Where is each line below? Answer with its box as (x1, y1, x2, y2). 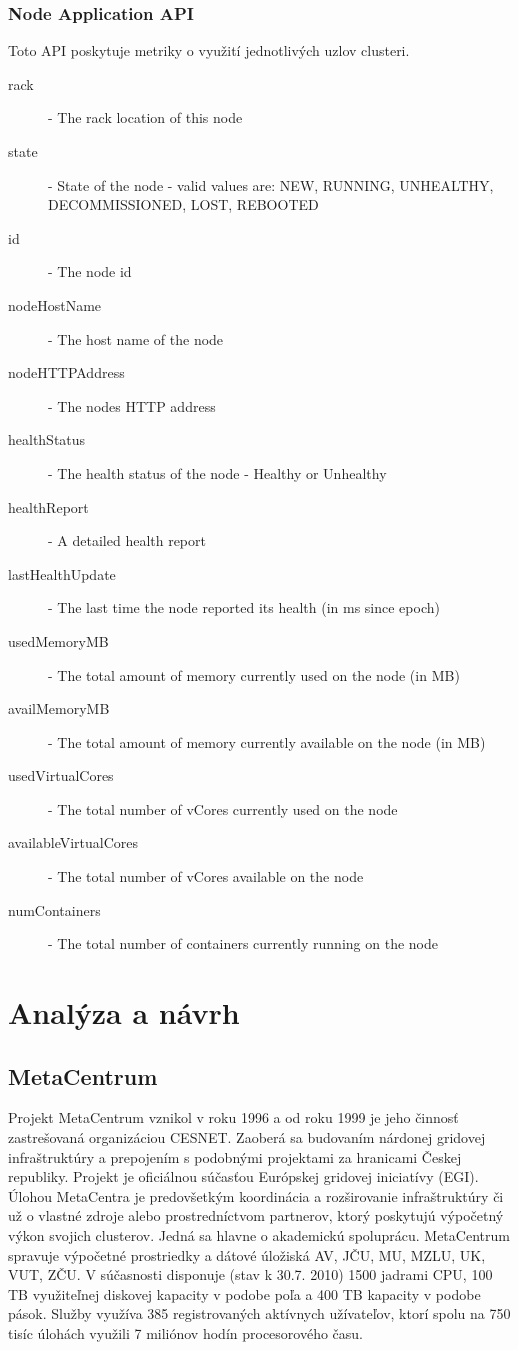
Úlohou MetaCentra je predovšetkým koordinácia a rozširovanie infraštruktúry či (8, 1185, 504, 1206)
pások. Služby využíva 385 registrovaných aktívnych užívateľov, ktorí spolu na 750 (8, 1303, 511, 1324)
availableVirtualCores (8, 832, 139, 853)
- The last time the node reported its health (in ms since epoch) (48, 597, 440, 618)
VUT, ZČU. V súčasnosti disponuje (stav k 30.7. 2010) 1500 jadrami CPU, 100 (8, 1264, 493, 1285)
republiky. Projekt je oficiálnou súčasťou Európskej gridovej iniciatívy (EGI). (8, 1166, 479, 1187)
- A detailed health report (48, 530, 206, 551)
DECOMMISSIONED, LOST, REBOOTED (48, 194, 319, 215)
